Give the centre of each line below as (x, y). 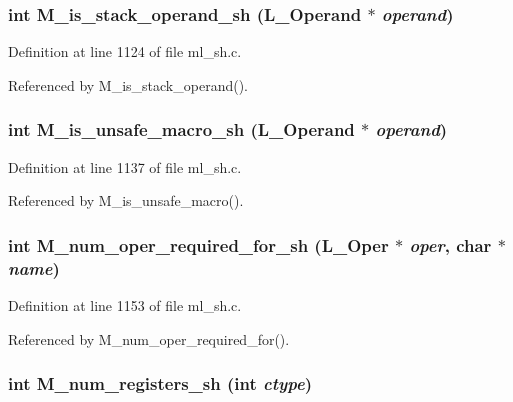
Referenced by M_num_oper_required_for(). (149, 338)
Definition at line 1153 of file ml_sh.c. (125, 304)
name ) (34, 267)
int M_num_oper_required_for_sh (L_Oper (198, 244)
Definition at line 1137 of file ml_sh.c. (125, 166)
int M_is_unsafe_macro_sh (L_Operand (181, 129)
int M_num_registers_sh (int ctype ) (160, 383)
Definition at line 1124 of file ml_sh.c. (125, 51)
